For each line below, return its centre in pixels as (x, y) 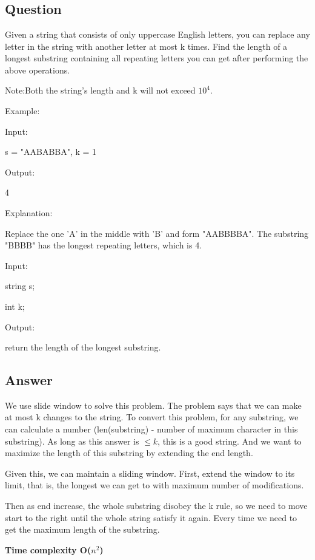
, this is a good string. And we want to (230, 441)
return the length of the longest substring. (83, 347)
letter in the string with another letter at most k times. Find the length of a (146, 46)
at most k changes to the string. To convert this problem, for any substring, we (152, 417)
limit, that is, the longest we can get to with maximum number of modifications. (154, 485)
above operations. (38, 70)
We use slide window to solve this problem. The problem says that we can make (153, 405)
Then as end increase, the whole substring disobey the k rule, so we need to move (156, 506)
